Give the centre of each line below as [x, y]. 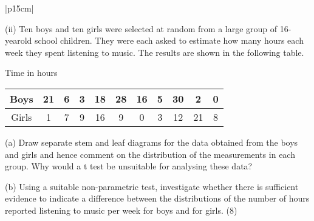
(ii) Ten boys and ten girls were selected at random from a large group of [141, 28]
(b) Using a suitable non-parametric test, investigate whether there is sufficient [152, 186]
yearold [19, 40]
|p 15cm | [19, 8]
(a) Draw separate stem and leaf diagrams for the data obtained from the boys [152, 142]
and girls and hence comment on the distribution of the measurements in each [150, 154]
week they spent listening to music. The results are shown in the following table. [155, 52]
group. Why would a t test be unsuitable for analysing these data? [129, 166]
